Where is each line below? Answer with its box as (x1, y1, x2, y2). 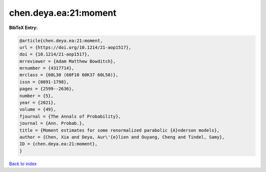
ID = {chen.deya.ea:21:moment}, (19, 141, 98, 147)
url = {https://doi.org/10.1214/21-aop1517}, (19, 44, 132, 50)
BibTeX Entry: (9, 25, 38, 31)
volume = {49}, (19, 106, 56, 112)
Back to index (9, 161, 37, 167)
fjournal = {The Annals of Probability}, (19, 113, 121, 119)
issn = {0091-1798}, (19, 79, 69, 85)
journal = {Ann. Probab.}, (19, 121, 85, 126)
